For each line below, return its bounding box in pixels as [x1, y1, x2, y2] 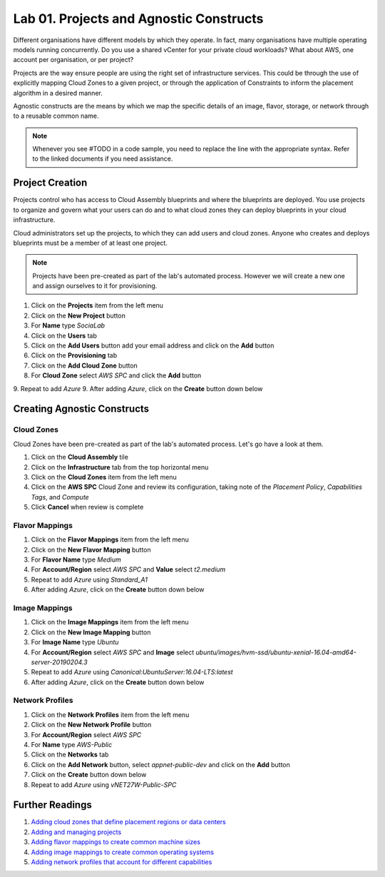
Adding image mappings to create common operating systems [31, 848, 215, 856]
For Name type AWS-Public [31, 741, 113, 749]
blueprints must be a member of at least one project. [13, 238, 168, 247]
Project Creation [13, 177, 88, 189]
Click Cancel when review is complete [31, 503, 144, 512]
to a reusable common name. [13, 111, 99, 121]
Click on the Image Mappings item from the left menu [31, 618, 189, 627]
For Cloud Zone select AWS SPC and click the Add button [31, 371, 202, 380]
